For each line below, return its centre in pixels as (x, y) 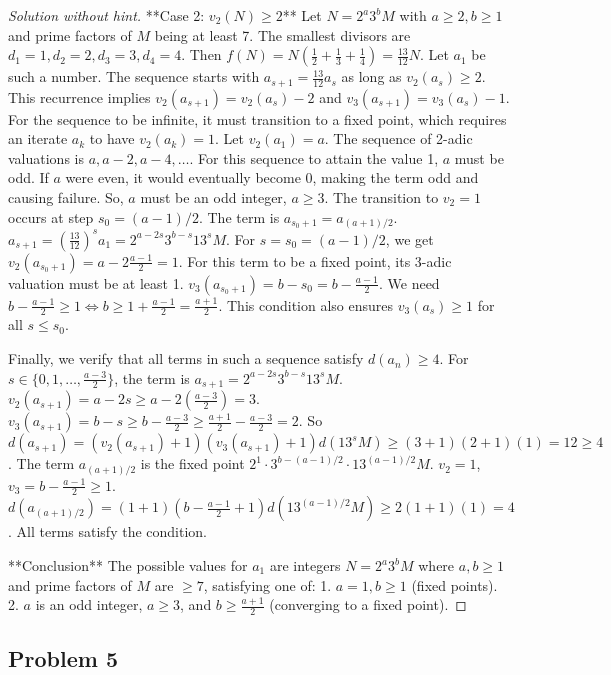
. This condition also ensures (306, 304)
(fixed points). (454, 584)
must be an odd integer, (213, 197)
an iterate (38, 138)
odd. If (28, 177)
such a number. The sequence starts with (134, 76)
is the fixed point (192, 463)
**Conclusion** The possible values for (128, 565)
